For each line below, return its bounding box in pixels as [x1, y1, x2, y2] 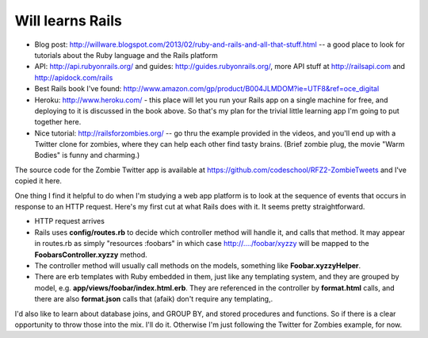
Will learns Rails [14, 12, 122, 29]
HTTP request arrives [34, 217, 105, 226]
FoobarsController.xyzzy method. [34, 250, 148, 259]
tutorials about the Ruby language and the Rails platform [34, 50, 218, 60]
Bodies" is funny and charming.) [34, 151, 140, 160]
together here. [34, 117, 82, 127]
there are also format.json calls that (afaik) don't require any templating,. [34, 294, 273, 304]
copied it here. [14, 176, 63, 186]
